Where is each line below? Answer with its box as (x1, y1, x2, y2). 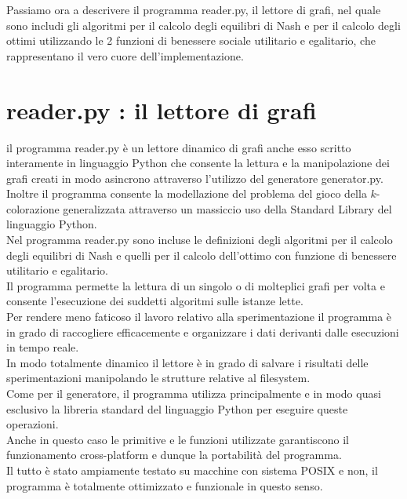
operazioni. (6, 416, 59, 432)
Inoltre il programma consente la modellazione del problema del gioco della (6, 185, 367, 202)
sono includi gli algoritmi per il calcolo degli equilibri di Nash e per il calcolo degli (6, 16, 401, 33)
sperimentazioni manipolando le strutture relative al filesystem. (6, 370, 311, 386)
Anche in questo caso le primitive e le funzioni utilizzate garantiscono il (6, 431, 350, 447)
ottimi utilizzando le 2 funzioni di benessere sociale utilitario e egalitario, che (6, 32, 376, 49)
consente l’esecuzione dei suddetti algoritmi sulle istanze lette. (6, 293, 303, 309)
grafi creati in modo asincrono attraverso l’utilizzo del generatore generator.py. (6, 169, 383, 186)
